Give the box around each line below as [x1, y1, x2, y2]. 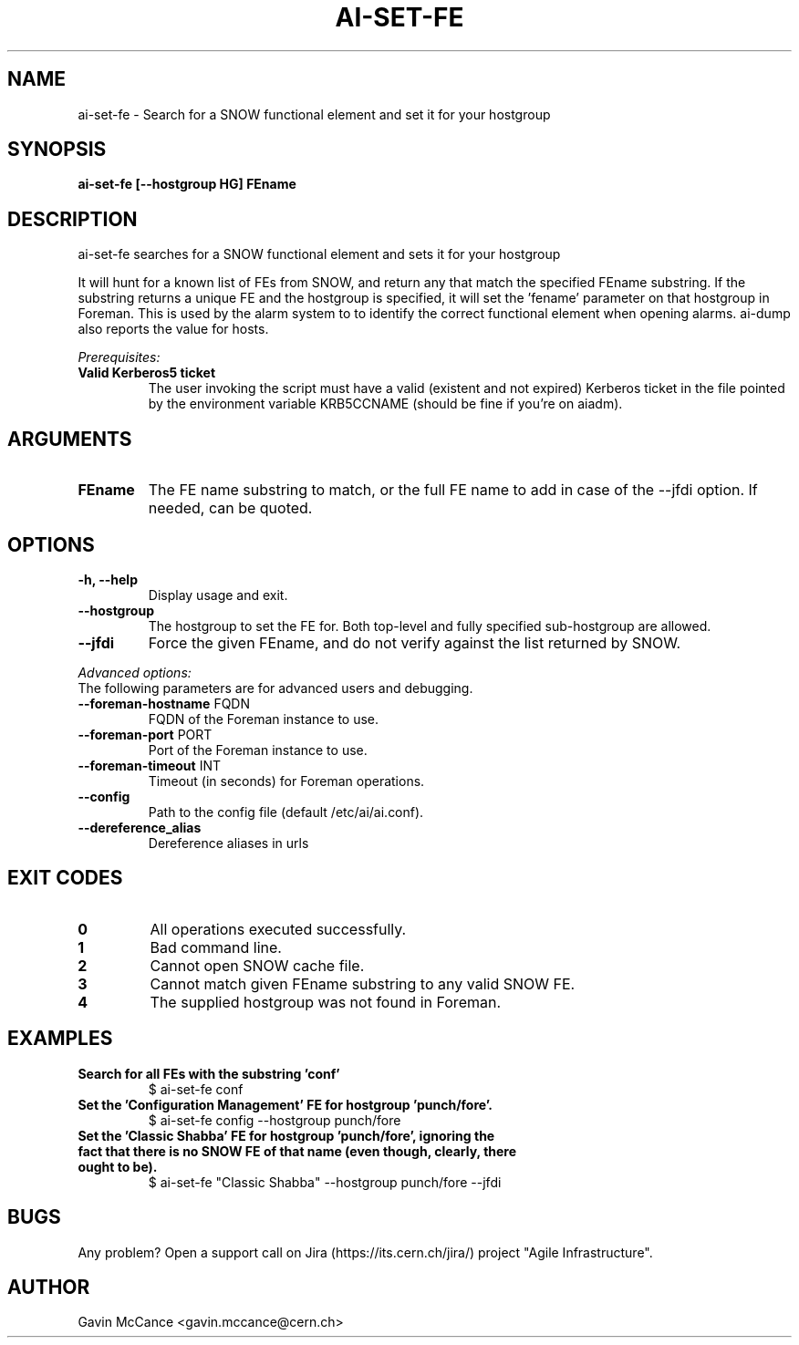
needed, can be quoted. [148, 499, 313, 518]
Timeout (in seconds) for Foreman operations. [148, 772, 425, 789]
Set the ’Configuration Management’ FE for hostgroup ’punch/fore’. [78, 1096, 493, 1112]
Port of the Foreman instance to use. [148, 741, 368, 758]
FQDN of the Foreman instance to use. [148, 710, 379, 727]
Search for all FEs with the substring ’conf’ [78, 1065, 340, 1081]
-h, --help [78, 571, 138, 587]
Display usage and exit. [148, 586, 288, 603]
